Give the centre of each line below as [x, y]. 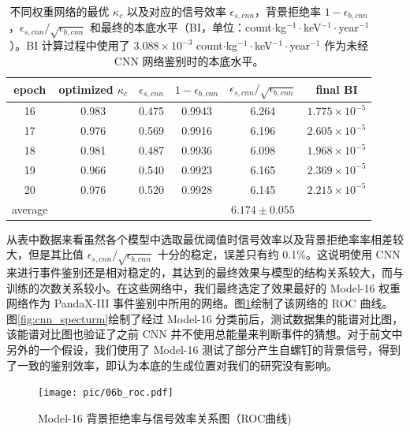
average [30, 209]
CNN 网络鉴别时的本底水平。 [189, 60]
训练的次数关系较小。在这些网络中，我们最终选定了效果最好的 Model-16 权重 [204, 287]
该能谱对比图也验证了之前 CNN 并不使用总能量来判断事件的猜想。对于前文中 [205, 334]
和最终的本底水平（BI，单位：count [181, 27]
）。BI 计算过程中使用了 [70, 45]
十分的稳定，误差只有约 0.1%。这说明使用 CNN [279, 254]
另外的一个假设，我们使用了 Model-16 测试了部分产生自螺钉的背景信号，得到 [204, 350]
